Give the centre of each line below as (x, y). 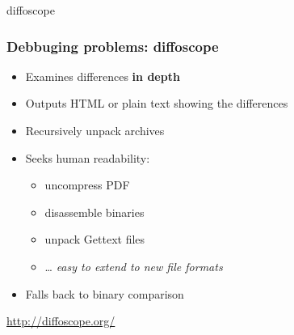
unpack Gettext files (95, 239)
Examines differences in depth (103, 76)
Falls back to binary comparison (105, 293)
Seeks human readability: (88, 157)
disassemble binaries (94, 212)
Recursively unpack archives (95, 130)
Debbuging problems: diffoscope (113, 46)
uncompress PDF (87, 185)
